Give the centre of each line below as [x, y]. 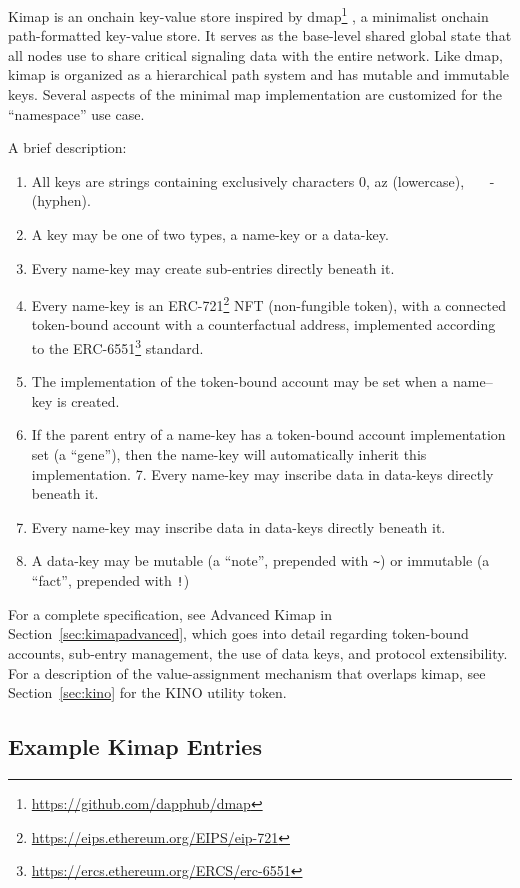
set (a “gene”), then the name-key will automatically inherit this [229, 454]
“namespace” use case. [76, 113]
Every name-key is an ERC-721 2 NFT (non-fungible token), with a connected [268, 303]
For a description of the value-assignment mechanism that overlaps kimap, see [247, 672]
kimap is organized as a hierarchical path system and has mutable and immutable [258, 74]
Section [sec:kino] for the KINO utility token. [147, 692]
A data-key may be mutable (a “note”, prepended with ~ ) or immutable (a [260, 560]
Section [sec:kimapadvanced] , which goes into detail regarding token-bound [238, 633]
